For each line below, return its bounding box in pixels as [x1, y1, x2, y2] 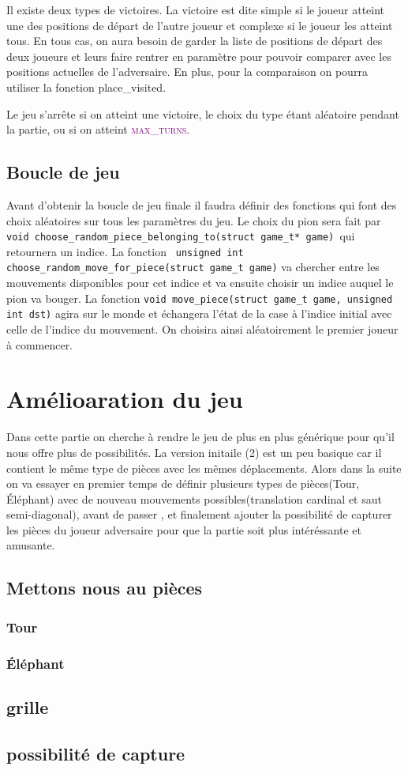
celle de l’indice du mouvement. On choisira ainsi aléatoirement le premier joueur [6, 321, 399, 338]
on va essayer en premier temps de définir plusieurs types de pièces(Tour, [6, 475, 360, 492]
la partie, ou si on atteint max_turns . [6, 121, 190, 138]
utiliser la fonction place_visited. [6, 78, 167, 95]
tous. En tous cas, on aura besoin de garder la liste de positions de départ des [6, 32, 383, 49]
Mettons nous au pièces [6, 576, 203, 600]
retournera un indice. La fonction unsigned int [6, 243, 244, 259]
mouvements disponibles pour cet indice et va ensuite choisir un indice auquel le [6, 274, 394, 291]
